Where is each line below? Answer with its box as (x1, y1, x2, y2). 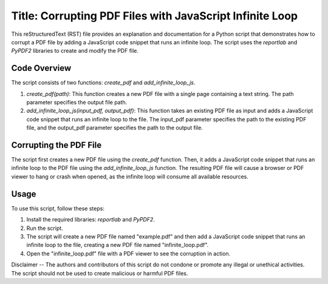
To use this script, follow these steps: (11, 205, 104, 212)
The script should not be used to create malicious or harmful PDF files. (11, 269, 188, 277)
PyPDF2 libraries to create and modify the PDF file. (11, 47, 139, 55)
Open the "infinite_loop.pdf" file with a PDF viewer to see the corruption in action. (26, 249, 231, 257)
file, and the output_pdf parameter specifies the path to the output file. (26, 124, 203, 132)
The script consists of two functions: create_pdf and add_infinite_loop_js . (11, 79, 196, 86)
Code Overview (11, 63, 72, 73)
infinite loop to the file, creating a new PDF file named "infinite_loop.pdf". (26, 242, 209, 249)
